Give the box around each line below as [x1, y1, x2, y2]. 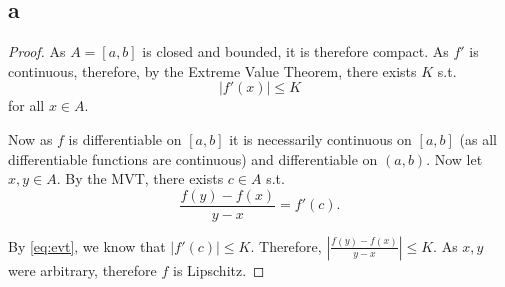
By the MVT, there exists [65, 168, 224, 189]
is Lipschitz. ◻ [173, 259, 265, 280]
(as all [459, 128, 497, 149]
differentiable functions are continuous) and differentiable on [8, 148, 378, 169]
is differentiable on [68, 128, 182, 149]
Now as [8, 128, 53, 149]
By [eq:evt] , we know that [8, 235, 166, 256]
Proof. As [8, 41, 66, 62]
